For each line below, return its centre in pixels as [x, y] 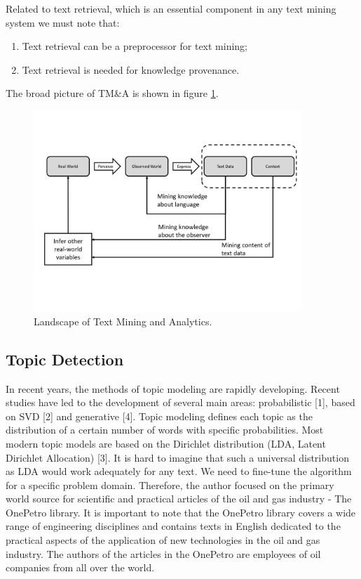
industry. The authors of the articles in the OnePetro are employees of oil [163, 553]
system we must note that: [63, 22]
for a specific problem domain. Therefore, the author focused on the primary [170, 484]
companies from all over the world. [80, 567]
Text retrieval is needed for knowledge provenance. [131, 69]
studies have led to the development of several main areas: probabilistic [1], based [180, 402]
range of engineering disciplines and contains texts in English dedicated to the [173, 526]
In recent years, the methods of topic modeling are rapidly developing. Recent [173, 388]
